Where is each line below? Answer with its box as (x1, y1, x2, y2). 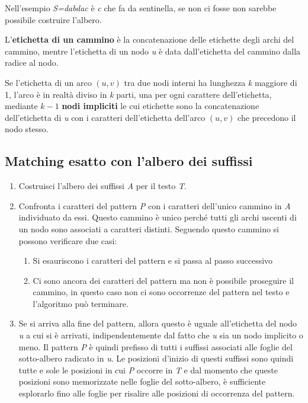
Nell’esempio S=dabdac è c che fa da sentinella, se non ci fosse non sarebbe (5, 2, 277, 14)
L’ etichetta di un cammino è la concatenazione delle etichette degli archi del (5, 33, 294, 46)
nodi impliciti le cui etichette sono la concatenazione (62, 100, 259, 112)
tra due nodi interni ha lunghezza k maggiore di (124, 76, 297, 88)
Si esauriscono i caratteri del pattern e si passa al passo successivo (33, 254, 273, 267)
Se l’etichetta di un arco (5, 76, 92, 88)
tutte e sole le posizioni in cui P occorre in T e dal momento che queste (18, 363, 278, 376)
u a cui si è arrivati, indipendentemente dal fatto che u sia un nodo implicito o (18, 329, 303, 341)
